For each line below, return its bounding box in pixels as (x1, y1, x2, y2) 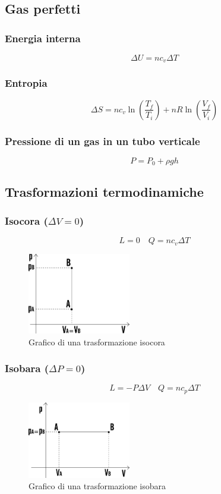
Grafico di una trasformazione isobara (29, 480, 166, 492)
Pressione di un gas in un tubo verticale (5, 133, 200, 148)
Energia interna (5, 30, 81, 45)
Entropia (5, 75, 48, 90)
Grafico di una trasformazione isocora (29, 335, 165, 348)
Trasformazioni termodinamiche (5, 182, 204, 200)
